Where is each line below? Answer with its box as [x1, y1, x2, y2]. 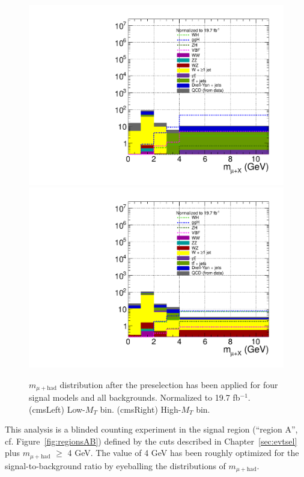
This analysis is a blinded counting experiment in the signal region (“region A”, [5, 423, 298, 436]
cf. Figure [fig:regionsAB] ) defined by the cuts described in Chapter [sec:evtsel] [5, 434, 297, 447]
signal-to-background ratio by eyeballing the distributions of [5, 459, 226, 472]
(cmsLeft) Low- [29, 403, 85, 415]
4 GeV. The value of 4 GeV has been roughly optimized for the [67, 446, 299, 459]
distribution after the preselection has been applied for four [59, 378, 278, 390]
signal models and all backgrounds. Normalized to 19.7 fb [29, 390, 240, 403]
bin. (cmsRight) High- [100, 403, 181, 415]
